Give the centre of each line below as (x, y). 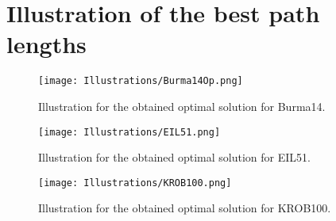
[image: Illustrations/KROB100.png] (135, 183)
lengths (46, 44)
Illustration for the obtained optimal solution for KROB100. (185, 208)
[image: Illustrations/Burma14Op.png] (141, 81)
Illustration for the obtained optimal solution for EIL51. (174, 157)
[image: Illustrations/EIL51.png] (129, 132)
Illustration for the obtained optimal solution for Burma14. (182, 106)
